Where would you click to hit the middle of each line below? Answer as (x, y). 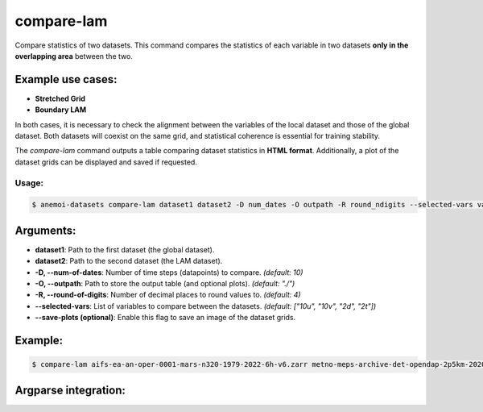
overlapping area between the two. (74, 56)
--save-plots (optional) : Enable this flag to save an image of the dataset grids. (165, 318)
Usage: (29, 183)
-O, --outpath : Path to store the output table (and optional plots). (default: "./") (165, 284)
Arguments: (45, 230)
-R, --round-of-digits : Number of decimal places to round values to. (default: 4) (168, 295)
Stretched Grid (60, 98)
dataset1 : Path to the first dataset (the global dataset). (125, 249)
